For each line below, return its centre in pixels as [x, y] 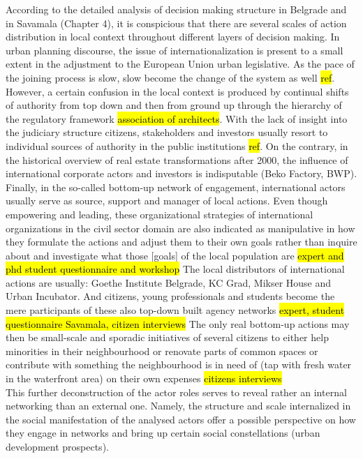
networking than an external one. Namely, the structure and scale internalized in [178, 406]
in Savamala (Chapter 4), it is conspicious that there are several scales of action [176, 23]
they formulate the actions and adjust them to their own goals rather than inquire [181, 242]
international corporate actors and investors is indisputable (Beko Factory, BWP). [181, 173]
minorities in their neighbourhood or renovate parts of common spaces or [162, 351]
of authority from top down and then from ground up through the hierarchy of [174, 105]
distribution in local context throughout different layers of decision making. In [173, 37]
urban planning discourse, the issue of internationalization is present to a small [175, 50]
